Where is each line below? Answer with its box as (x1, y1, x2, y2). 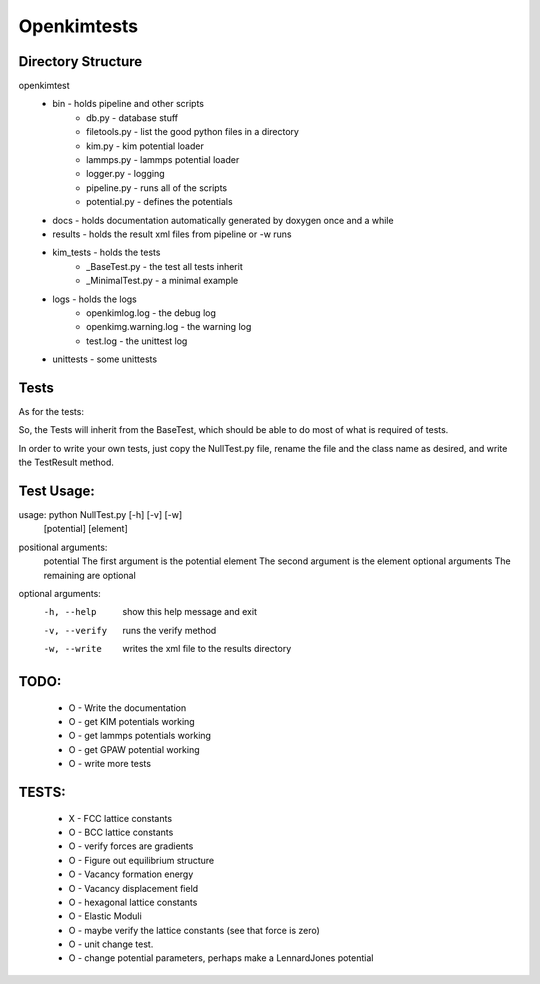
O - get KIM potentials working (68, 716, 195, 727)
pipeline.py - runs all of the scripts (86, 181, 228, 194)
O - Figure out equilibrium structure (68, 854, 215, 866)
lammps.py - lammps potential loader (86, 154, 240, 166)
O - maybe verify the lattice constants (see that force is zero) (68, 924, 320, 936)
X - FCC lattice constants (68, 812, 173, 824)
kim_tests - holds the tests (52, 246, 161, 259)
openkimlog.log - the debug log (86, 306, 217, 319)
